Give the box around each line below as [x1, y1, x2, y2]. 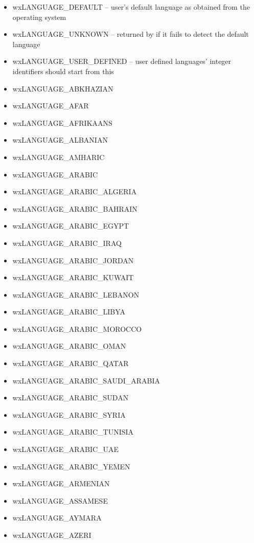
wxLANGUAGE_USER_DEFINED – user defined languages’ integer [12, 56, 232, 66]
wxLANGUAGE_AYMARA [12, 512, 102, 523]
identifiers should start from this [12, 65, 114, 76]
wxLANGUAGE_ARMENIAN [12, 478, 110, 489]
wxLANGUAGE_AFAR [12, 100, 89, 111]
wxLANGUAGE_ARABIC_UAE [12, 444, 119, 455]
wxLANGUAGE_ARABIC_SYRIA [12, 409, 126, 420]
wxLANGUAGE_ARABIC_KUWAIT [12, 272, 134, 283]
